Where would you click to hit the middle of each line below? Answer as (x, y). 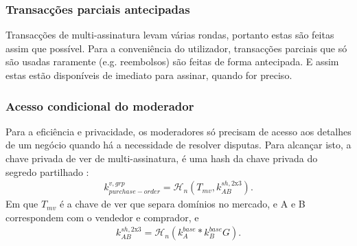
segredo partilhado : (47, 171)
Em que (22, 204)
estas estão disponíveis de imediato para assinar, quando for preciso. (149, 75)
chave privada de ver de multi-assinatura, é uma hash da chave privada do (162, 158)
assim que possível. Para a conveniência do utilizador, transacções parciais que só (176, 48)
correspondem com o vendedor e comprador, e (102, 217)
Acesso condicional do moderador (100, 105)
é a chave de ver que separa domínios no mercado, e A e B (182, 204)
